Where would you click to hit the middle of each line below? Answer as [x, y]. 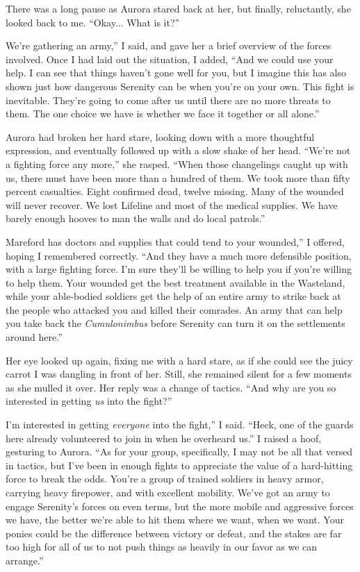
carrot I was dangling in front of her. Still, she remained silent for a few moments [179, 374]
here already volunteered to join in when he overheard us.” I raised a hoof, [164, 438]
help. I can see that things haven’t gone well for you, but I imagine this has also [176, 73]
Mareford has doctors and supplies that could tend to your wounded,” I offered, [175, 241]
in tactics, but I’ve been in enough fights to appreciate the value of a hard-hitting [179, 465]
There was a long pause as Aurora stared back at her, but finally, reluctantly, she [178, 8]
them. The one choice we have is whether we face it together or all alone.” [163, 113]
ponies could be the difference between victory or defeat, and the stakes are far [174, 533]
